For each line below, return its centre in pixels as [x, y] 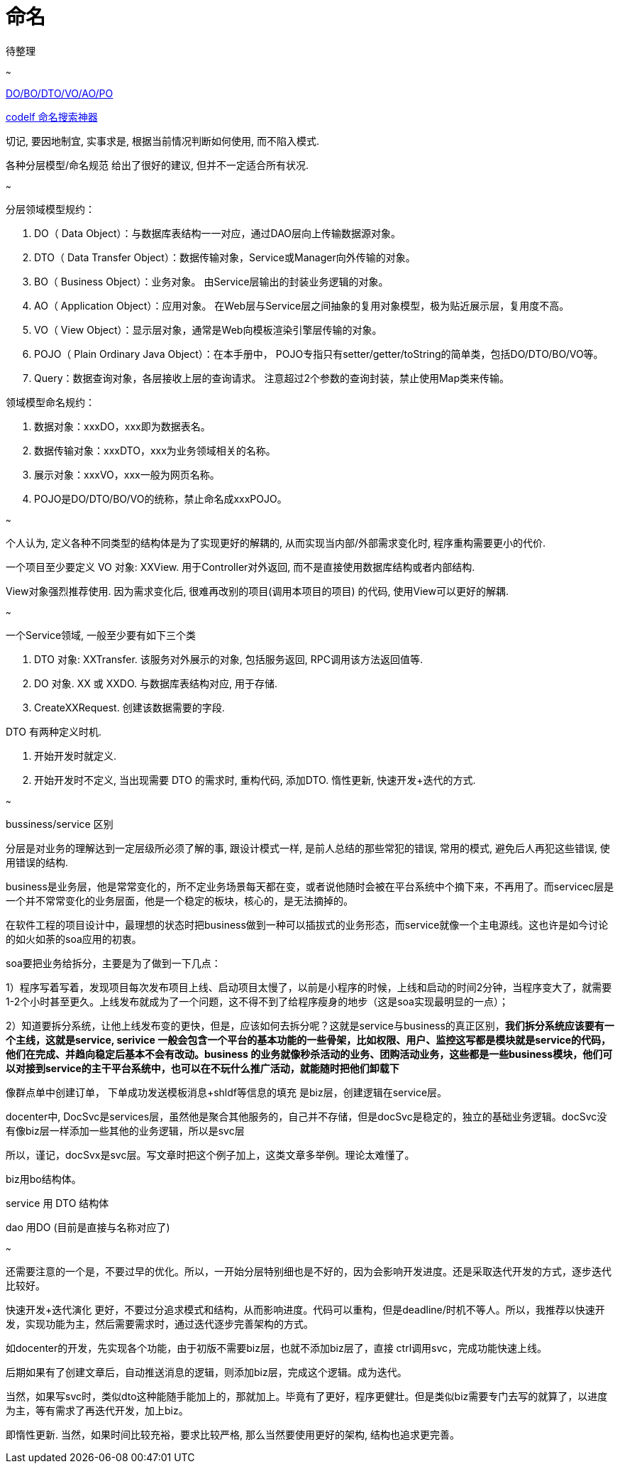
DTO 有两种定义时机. [54, 731]
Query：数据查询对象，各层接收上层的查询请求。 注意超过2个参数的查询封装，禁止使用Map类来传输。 [272, 378]
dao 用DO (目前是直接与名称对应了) [88, 1227]
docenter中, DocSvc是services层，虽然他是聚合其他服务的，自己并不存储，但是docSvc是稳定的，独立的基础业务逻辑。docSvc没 [306, 1116]
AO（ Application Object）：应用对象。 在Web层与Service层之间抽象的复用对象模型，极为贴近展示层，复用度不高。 [302, 305]
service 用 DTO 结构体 [57, 1203]
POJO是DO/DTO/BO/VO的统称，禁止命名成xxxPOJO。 [161, 498]
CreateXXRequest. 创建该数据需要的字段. [129, 707]
